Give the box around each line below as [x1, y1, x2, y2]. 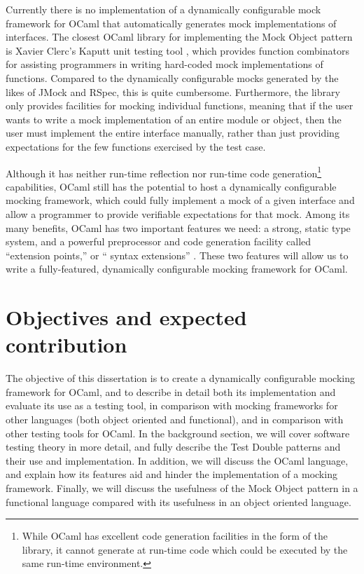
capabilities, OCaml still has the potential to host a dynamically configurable [6, 179, 337, 193]
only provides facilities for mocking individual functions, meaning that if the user [6, 98, 353, 113]
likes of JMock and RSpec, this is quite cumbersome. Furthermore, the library [6, 84, 340, 99]
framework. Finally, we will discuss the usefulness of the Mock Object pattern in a [6, 481, 358, 495]
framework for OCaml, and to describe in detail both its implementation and [6, 384, 336, 399]
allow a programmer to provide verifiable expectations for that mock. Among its [6, 206, 350, 221]
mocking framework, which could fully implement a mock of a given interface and [6, 193, 355, 207]
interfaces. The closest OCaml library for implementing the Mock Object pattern [6, 29, 353, 44]
